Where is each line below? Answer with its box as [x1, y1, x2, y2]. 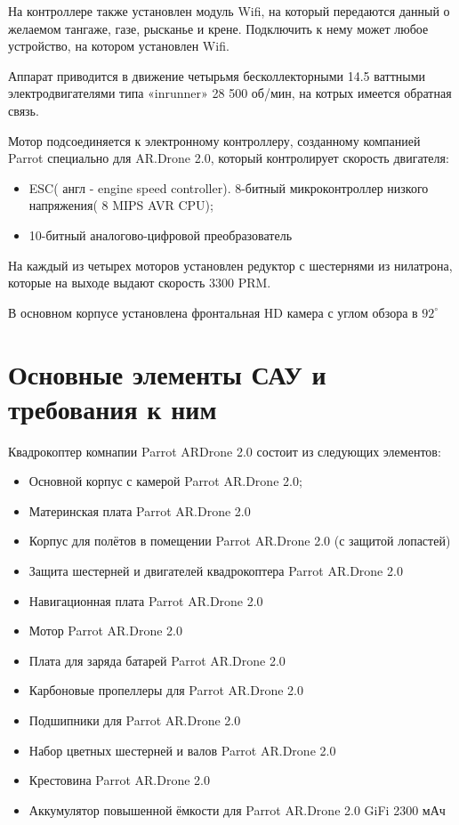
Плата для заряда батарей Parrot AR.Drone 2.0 [28, 651, 286, 669]
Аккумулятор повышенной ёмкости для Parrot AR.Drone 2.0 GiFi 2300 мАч [28, 800, 446, 819]
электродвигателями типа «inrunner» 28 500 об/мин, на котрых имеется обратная [8, 84, 452, 102]
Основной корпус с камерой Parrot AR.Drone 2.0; [28, 472, 302, 490]
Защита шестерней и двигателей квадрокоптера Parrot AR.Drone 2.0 [28, 562, 403, 579]
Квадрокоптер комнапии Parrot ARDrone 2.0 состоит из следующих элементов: [8, 441, 441, 460]
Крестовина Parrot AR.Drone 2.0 [28, 771, 210, 789]
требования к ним [8, 390, 217, 426]
